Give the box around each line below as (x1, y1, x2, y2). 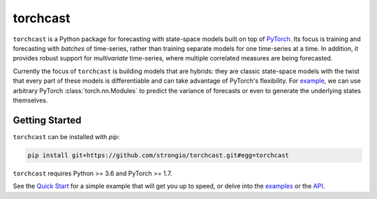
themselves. (13, 96, 48, 104)
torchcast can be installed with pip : (13, 132, 120, 141)
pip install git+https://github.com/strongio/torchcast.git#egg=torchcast (27, 151, 290, 159)
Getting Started (13, 114, 82, 126)
